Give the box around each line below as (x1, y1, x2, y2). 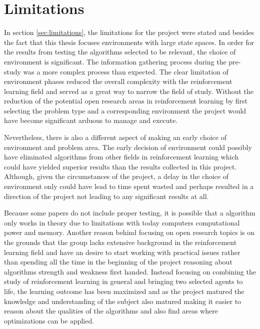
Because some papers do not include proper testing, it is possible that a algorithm (4, 207, 255, 218)
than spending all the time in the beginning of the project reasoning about (4, 256, 232, 267)
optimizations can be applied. (4, 315, 94, 325)
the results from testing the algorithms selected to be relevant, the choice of (4, 46, 236, 57)
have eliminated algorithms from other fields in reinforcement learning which (4, 151, 239, 162)
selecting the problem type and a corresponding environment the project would (4, 105, 246, 115)
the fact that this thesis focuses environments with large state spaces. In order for (4, 36, 254, 47)
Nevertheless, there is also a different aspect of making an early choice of (4, 132, 226, 142)
